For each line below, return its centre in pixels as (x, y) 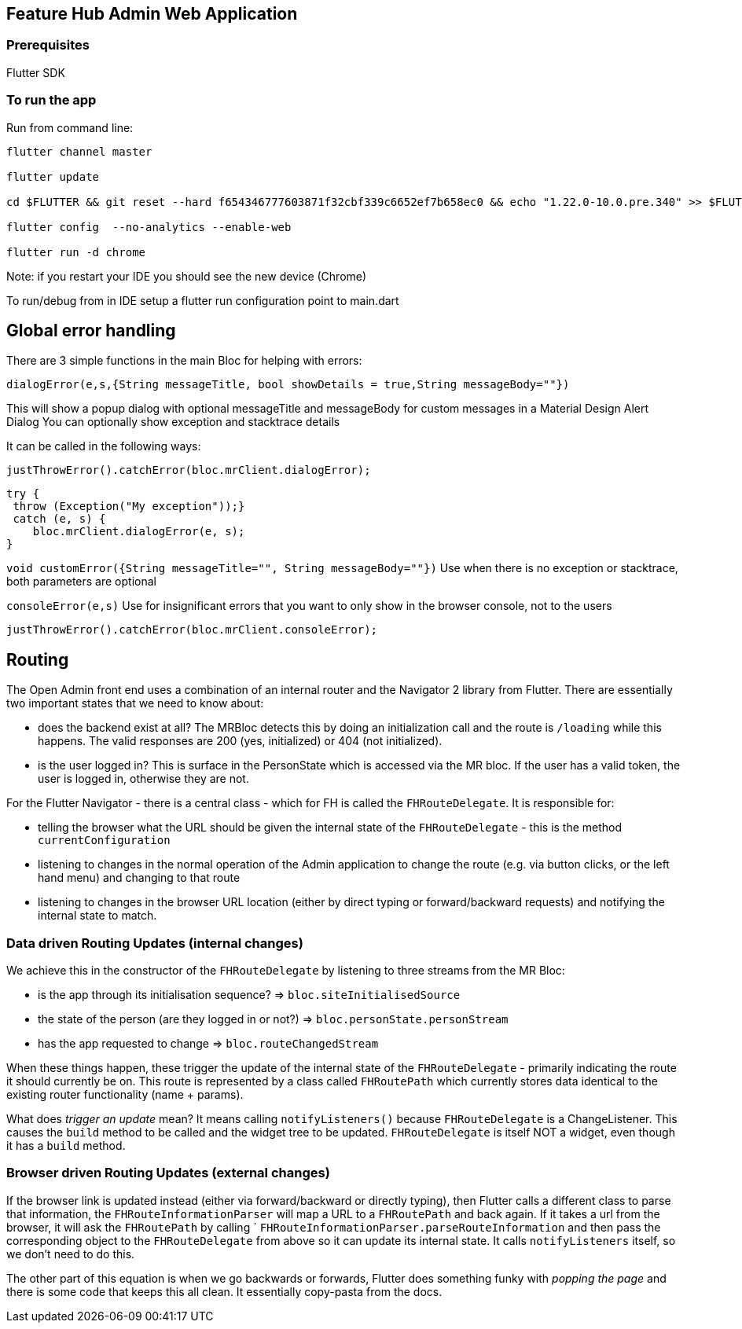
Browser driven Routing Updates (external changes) (168, 1173)
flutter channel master (79, 151)
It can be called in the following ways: (104, 446)
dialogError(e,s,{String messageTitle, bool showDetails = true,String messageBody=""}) (288, 385)
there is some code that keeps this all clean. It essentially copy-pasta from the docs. (224, 1291)
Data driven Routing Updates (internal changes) (155, 943)
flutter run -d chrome (76, 252)
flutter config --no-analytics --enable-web (149, 227)
